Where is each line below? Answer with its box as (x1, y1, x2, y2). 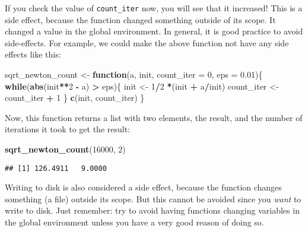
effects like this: (5, 48, 61, 61)
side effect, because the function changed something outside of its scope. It (5, 13, 276, 26)
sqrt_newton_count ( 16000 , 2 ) (5, 143, 126, 155)
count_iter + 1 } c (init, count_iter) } (5, 91, 145, 104)
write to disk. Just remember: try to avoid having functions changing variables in (5, 204, 300, 217)
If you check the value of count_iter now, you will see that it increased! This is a (5, 2, 303, 14)
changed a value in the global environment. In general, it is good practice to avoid (5, 25, 303, 37)
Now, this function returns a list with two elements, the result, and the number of (5, 111, 303, 123)
